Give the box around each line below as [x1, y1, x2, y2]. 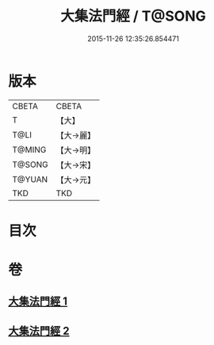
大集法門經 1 [8, 294, 68, 309]
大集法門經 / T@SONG [60, 7, 206, 25]
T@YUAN [12, 173, 48, 184]
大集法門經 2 [8, 324, 70, 337]
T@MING [12, 144, 47, 155]
